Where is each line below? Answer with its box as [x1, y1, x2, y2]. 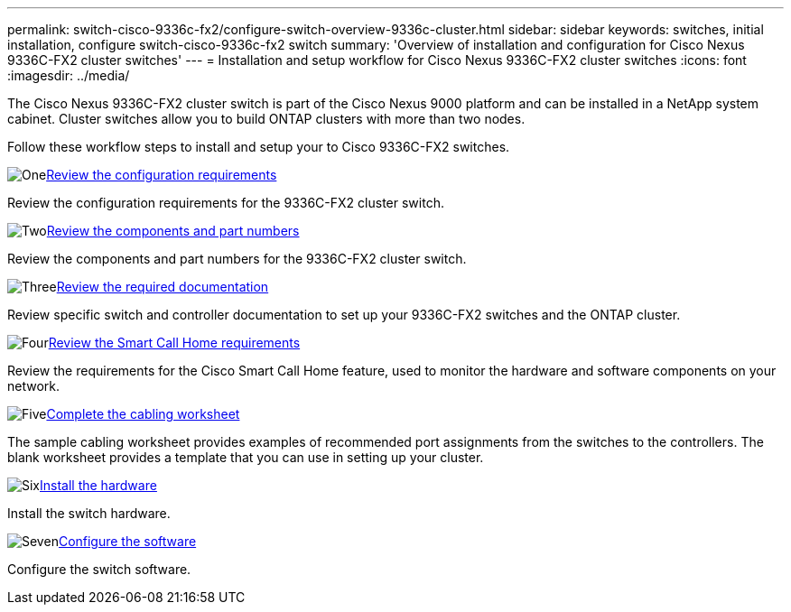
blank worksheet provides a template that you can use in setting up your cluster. [7, 450, 484, 465]
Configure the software [58, 533, 197, 549]
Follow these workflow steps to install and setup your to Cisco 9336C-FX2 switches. [7, 139, 510, 154]
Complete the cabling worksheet [46, 406, 240, 422]
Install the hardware [40, 478, 157, 493]
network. [7, 378, 60, 394]
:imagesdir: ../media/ [7, 68, 130, 83]
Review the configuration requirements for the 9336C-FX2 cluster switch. [7, 195, 444, 210]
